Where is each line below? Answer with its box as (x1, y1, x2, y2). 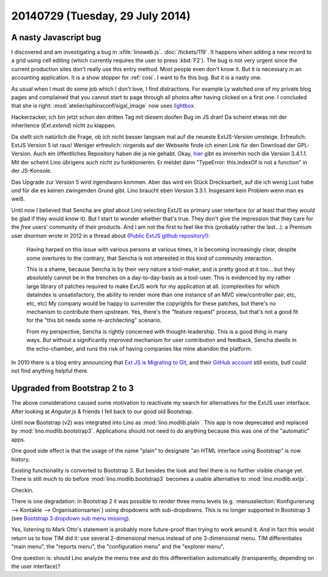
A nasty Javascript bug (11, 32, 101, 43)
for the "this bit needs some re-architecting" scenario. (26, 316, 162, 324)
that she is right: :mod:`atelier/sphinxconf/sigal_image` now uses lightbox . (11, 102, 196, 110)
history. (11, 455, 30, 463)
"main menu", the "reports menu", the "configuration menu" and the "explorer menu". (11, 543, 225, 550)
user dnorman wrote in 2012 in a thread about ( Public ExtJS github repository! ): (11, 232, 210, 239)
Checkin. (11, 486, 34, 494)
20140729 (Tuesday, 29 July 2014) (11, 9, 191, 23)
